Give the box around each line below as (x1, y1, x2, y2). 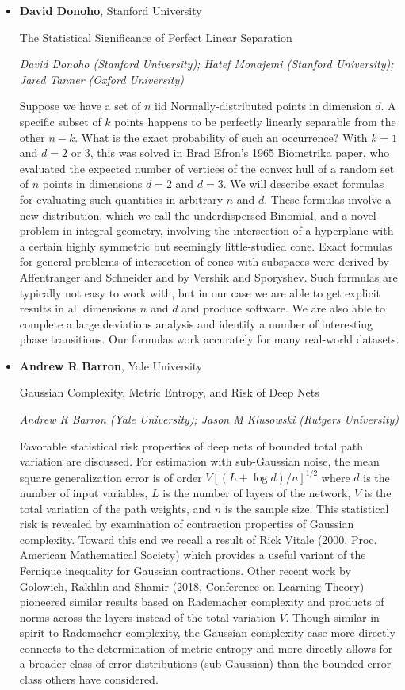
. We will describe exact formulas (223, 175, 384, 192)
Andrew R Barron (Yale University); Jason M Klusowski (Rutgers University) (19, 411, 399, 427)
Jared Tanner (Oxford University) (19, 71, 184, 87)
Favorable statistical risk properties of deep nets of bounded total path (19, 437, 364, 454)
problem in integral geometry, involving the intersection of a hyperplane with (19, 222, 394, 239)
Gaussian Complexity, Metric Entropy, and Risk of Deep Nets (19, 384, 319, 401)
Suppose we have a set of (19, 98, 141, 114)
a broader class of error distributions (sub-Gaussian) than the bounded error (19, 655, 392, 672)
